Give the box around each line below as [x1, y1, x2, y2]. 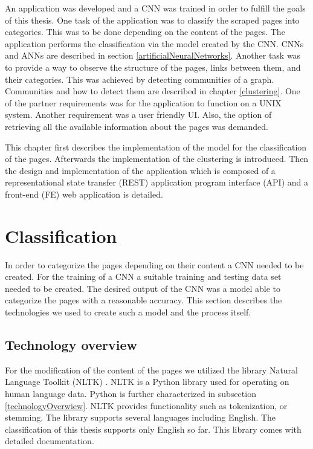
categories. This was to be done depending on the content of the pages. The [5, 25, 285, 38]
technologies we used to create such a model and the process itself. [5, 306, 251, 318]
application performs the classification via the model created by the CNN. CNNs [5, 37, 304, 50]
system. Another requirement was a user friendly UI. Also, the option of [5, 108, 272, 121]
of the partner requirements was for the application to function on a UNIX [5, 96, 282, 109]
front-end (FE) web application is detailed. [5, 187, 163, 200]
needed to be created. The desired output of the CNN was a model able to [5, 282, 280, 294]
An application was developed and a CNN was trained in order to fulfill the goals [5, 2, 306, 14]
